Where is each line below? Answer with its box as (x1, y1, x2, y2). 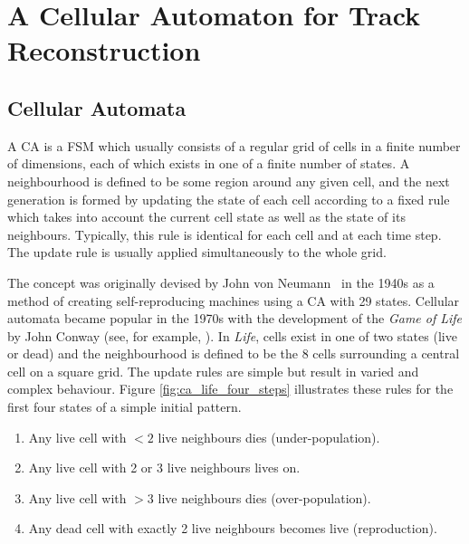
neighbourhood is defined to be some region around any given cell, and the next (7, 171, 450, 190)
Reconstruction (7, 32, 201, 69)
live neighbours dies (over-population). (158, 488, 371, 507)
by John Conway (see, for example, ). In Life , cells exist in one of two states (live (7, 326, 457, 345)
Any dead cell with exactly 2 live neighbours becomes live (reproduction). (28, 519, 437, 538)
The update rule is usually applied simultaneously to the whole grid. (7, 243, 387, 262)
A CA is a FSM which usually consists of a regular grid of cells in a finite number (7, 136, 461, 155)
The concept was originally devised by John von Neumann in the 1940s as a (7, 272, 435, 291)
